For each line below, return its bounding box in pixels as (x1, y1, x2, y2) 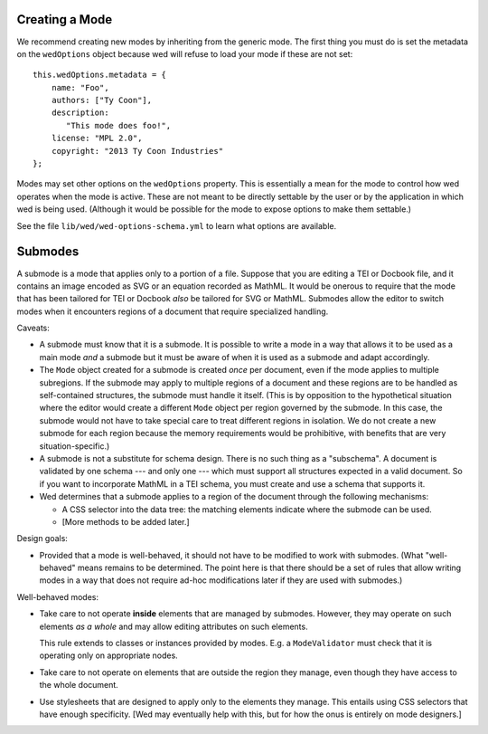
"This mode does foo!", (66, 120, 172, 130)
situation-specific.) (39, 440, 110, 452)
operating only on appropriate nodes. (39, 650, 178, 661)
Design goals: (16, 533, 68, 544)
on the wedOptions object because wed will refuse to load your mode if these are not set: (16, 48, 353, 59)
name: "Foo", (51, 82, 109, 92)
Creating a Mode (16, 12, 113, 27)
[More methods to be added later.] (61, 516, 190, 527)
